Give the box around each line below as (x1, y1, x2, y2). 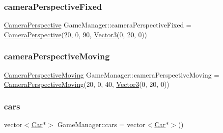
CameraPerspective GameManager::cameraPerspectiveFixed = (4, 20, 192, 30)
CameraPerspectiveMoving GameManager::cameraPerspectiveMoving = (4, 69, 220, 80)
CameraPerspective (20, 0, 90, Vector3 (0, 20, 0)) (4, 29, 147, 39)
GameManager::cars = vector (57, 119, 145, 130)
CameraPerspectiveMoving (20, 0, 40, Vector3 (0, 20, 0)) (4, 79, 169, 89)
